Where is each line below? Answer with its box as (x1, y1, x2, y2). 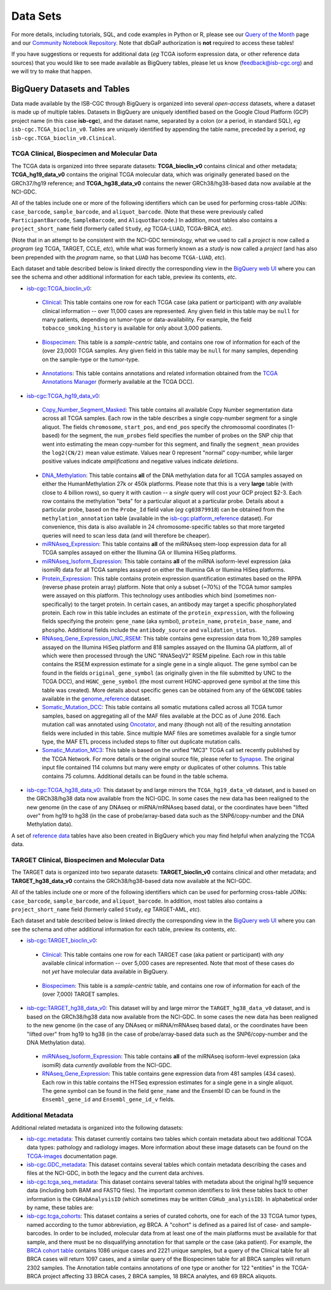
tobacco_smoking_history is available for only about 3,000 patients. (42, 324, 223, 332)
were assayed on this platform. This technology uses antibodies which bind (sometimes (42, 592, 264, 599)
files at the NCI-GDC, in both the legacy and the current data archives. (26, 1170, 205, 1177)
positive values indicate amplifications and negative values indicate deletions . (42, 457, 239, 465)
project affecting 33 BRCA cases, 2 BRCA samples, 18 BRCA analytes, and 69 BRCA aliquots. (42, 1273, 277, 1280)
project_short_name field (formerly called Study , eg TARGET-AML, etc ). (11, 906, 202, 913)
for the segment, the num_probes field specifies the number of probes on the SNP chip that (61, 432, 294, 439)
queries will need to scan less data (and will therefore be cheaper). (42, 532, 211, 539)
